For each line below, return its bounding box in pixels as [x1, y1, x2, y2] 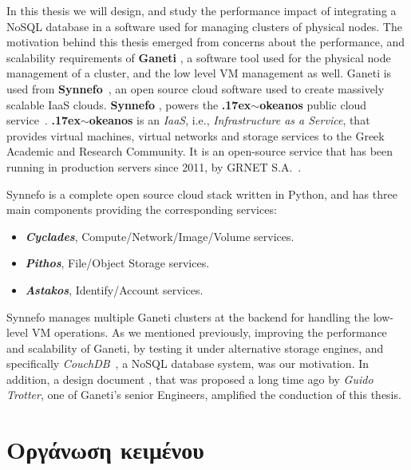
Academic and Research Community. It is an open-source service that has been [6, 143, 393, 160]
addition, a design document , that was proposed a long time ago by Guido [6, 370, 373, 387]
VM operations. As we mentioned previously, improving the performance [31, 324, 387, 341]
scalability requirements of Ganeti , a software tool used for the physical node [6, 49, 391, 65]
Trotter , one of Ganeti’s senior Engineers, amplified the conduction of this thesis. [6, 386, 401, 403]
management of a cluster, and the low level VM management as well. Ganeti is [6, 65, 392, 81]
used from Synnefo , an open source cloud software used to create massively [6, 80, 385, 97]
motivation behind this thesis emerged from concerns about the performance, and [6, 34, 405, 50]
